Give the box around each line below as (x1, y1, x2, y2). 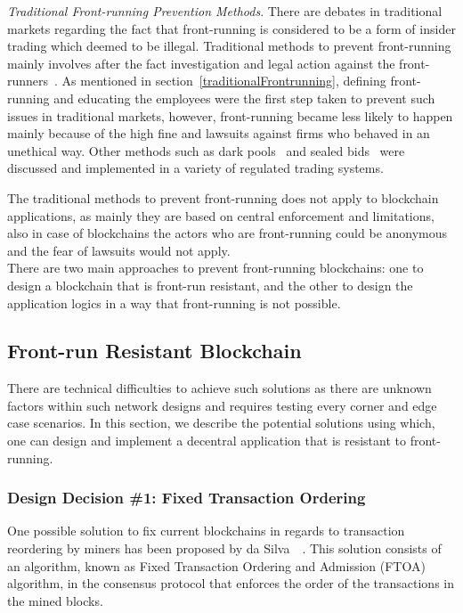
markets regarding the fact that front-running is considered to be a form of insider (7, 19, 456, 37)
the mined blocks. (7, 591, 103, 609)
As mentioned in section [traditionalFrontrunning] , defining (61, 71, 386, 90)
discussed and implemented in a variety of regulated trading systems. (7, 159, 384, 177)
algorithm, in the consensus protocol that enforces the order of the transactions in (7, 574, 454, 593)
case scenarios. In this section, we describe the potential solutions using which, (7, 413, 435, 432)
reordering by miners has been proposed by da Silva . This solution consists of (7, 539, 442, 558)
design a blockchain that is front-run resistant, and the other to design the (7, 275, 413, 294)
